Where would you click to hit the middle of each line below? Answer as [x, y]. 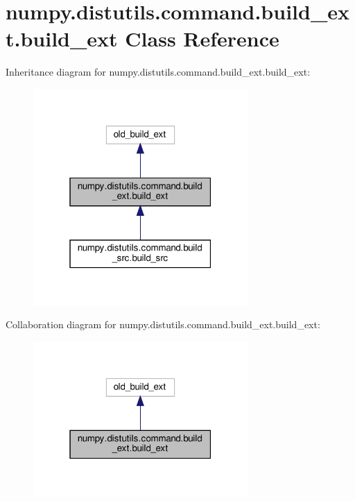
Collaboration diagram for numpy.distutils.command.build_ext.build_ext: [163, 324]
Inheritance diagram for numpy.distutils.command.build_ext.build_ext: [158, 72]
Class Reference [202, 39]
